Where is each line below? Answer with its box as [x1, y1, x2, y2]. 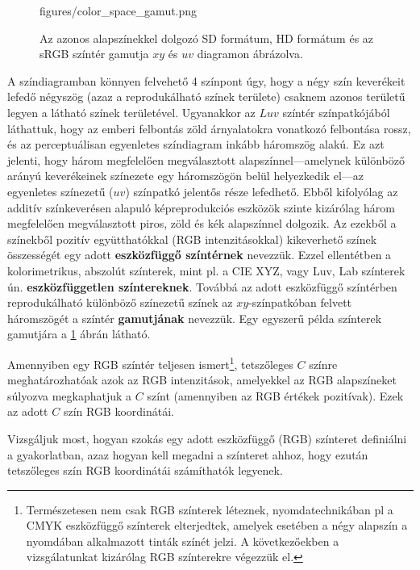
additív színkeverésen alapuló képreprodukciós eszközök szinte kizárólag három [7, 199, 395, 216]
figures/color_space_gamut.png [40, 2, 198, 19]
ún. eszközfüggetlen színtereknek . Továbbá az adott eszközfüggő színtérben [7, 278, 397, 295]
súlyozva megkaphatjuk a [7, 387, 132, 404]
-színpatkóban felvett [248, 294, 352, 311]
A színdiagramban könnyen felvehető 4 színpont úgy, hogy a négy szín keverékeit [7, 72, 405, 89]
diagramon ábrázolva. [197, 45, 303, 62]
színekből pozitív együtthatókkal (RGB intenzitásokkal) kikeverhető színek [7, 230, 377, 247]
